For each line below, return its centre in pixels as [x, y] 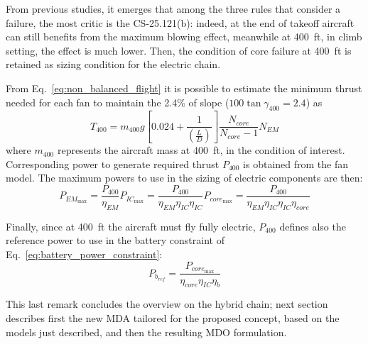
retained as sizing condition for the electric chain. [113, 64]
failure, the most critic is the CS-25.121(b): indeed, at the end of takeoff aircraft [180, 22]
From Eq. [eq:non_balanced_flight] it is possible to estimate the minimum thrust [184, 88]
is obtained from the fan [296, 163]
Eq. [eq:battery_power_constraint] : [84, 254]
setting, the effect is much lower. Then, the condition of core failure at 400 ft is [179, 50]
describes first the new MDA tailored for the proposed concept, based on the [173, 317]
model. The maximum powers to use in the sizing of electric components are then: [184, 178]
